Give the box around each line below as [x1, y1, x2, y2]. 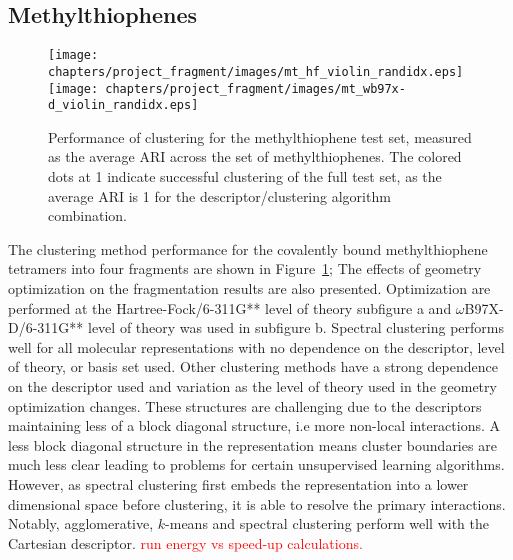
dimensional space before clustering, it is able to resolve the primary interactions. [8, 493, 506, 514]
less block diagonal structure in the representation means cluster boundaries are [8, 434, 497, 455]
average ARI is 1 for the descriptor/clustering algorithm [48, 185, 391, 206]
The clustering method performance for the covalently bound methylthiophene [8, 238, 488, 259]
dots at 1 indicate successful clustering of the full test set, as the [48, 166, 442, 187]
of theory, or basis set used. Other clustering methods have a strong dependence [8, 356, 498, 377]
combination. [48, 205, 127, 226]
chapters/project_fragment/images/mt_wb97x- [105, 81, 406, 96]
